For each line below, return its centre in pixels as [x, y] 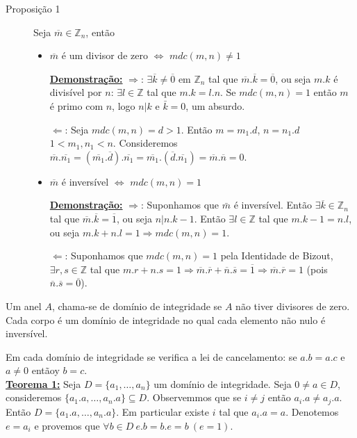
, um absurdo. [215, 105]
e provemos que [67, 425]
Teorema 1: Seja [43, 383]
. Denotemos [312, 411]
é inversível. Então [273, 205]
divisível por [76, 92]
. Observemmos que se [194, 397]
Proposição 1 [33, 8]
